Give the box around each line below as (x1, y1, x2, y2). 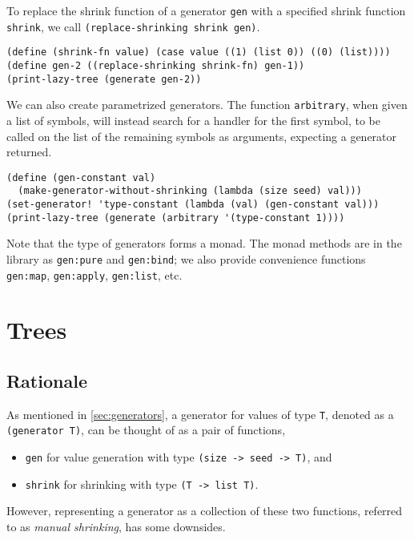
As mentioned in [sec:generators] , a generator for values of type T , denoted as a (6, 405, 394, 422)
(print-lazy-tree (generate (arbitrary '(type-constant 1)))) (6, 212, 345, 224)
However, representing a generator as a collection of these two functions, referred (6, 502, 403, 519)
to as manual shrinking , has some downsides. (6, 518, 226, 535)
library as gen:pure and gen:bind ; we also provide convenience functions (6, 250, 366, 267)
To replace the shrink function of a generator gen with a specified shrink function (6, 2, 406, 18)
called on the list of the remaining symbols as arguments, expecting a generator (6, 127, 397, 144)
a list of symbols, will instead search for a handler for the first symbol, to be (6, 111, 381, 128)
